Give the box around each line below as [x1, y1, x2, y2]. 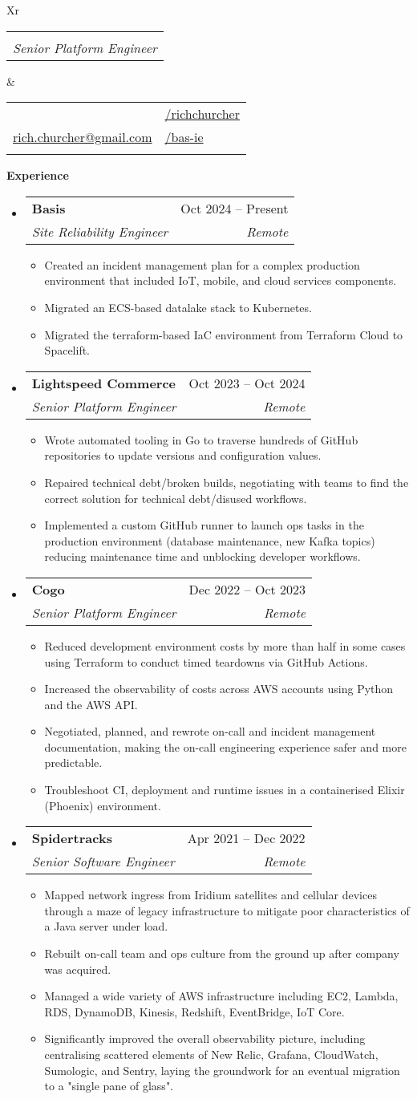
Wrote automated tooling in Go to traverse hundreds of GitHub [44, 431, 358, 448]
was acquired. [44, 960, 111, 977]
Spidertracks [31, 829, 112, 848]
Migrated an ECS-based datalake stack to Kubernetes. [44, 298, 312, 315]
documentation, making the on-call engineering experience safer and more [44, 738, 407, 755]
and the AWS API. [44, 695, 138, 712]
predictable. [44, 754, 103, 771]
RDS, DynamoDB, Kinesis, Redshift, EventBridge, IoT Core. [44, 1003, 345, 1020]
